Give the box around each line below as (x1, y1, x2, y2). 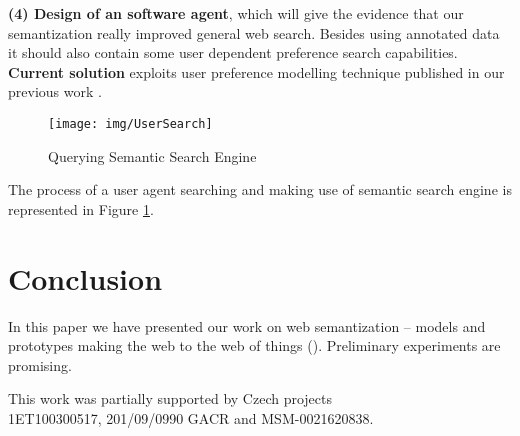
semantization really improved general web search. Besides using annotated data (8, 22, 500, 43)
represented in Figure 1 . (8, 198, 154, 219)
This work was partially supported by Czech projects (8, 388, 333, 409)
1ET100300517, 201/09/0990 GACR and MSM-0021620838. (8, 407, 374, 428)
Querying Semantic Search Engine (48, 145, 257, 166)
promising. (8, 354, 72, 375)
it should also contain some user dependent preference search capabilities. (8, 42, 458, 63)
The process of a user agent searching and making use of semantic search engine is (8, 179, 512, 200)
